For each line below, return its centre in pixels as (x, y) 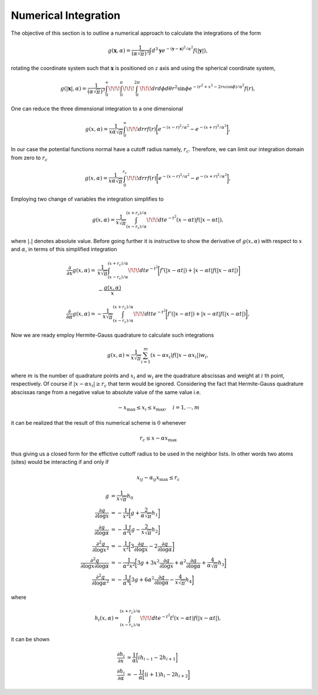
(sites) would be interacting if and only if (60, 462)
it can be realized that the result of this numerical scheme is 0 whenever (99, 423)
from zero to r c (29, 158)
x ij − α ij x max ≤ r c (158, 478)
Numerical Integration (66, 15)
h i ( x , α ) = (107, 619)
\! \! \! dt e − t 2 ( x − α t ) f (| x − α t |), (185, 219)
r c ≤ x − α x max (158, 439)
